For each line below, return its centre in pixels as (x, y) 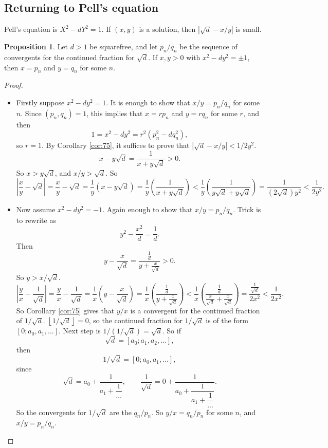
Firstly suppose (40, 102)
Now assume (36, 209)
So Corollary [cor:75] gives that (65, 310)
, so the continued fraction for (135, 320)
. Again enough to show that (148, 209)
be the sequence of (208, 46)
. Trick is (247, 209)
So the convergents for (51, 412)
